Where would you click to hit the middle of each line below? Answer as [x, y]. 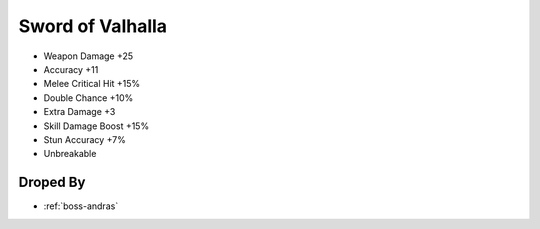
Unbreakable [70, 154]
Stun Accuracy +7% [85, 139]
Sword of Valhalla [93, 26]
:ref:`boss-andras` [81, 206]
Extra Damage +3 [79, 112]
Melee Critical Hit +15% [92, 84]
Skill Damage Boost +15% [96, 126]
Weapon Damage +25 [88, 56]
